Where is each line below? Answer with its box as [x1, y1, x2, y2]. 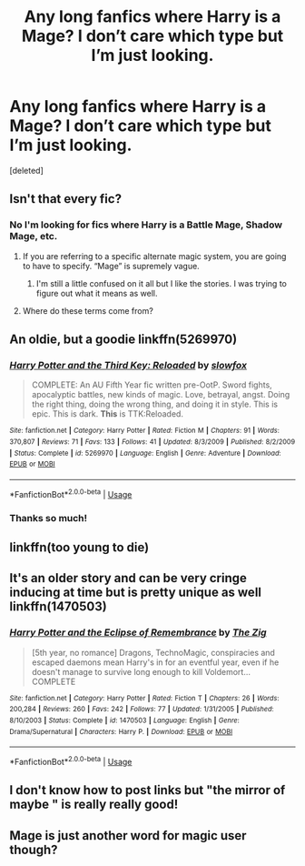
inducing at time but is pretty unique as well [9, 585, 261, 600]
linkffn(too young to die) [9, 539, 150, 555]
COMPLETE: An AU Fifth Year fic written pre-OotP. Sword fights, [31, 379, 272, 390]
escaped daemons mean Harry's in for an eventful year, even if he [31, 657, 280, 668]
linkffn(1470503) [9, 599, 107, 615]
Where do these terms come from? [22, 305, 154, 316]
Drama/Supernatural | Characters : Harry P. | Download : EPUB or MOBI [9, 727, 233, 736]
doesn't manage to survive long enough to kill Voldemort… [31, 666, 251, 677]
